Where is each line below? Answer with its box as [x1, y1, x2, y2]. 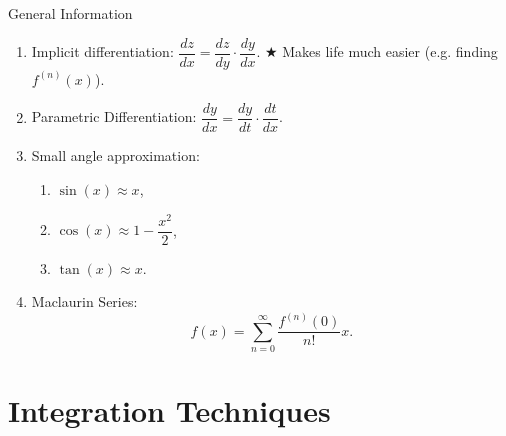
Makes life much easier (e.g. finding [282, 41, 498, 62]
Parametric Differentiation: [31, 106, 197, 127]
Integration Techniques [8, 390, 331, 431]
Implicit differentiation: [31, 41, 174, 62]
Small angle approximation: [31, 145, 200, 166]
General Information [8, 3, 133, 23]
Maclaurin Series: [31, 291, 138, 312]
